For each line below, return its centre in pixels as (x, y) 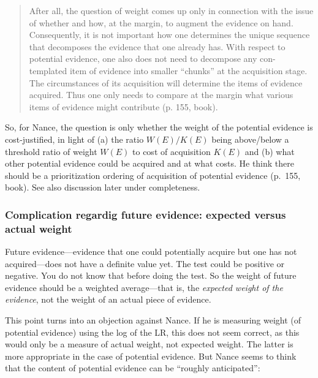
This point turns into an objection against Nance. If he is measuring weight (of (153, 320)
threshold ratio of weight (51, 151)
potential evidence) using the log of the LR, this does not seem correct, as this (152, 332)
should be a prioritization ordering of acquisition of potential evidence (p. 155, (153, 175)
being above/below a (250, 139)
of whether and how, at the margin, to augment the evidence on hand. (161, 22)
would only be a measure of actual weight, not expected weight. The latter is (149, 344)
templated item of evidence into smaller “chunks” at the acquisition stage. (168, 70)
